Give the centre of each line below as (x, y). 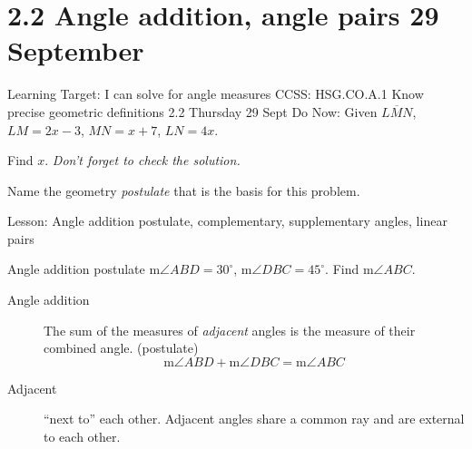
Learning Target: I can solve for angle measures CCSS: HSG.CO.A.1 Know (216, 94)
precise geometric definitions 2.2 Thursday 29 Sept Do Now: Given (192, 111)
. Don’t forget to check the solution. (143, 160)
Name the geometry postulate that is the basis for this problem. (184, 190)
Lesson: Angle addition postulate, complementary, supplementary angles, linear (227, 221)
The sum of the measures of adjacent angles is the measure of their (230, 330)
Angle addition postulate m (84, 269)
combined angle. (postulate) (121, 348)
